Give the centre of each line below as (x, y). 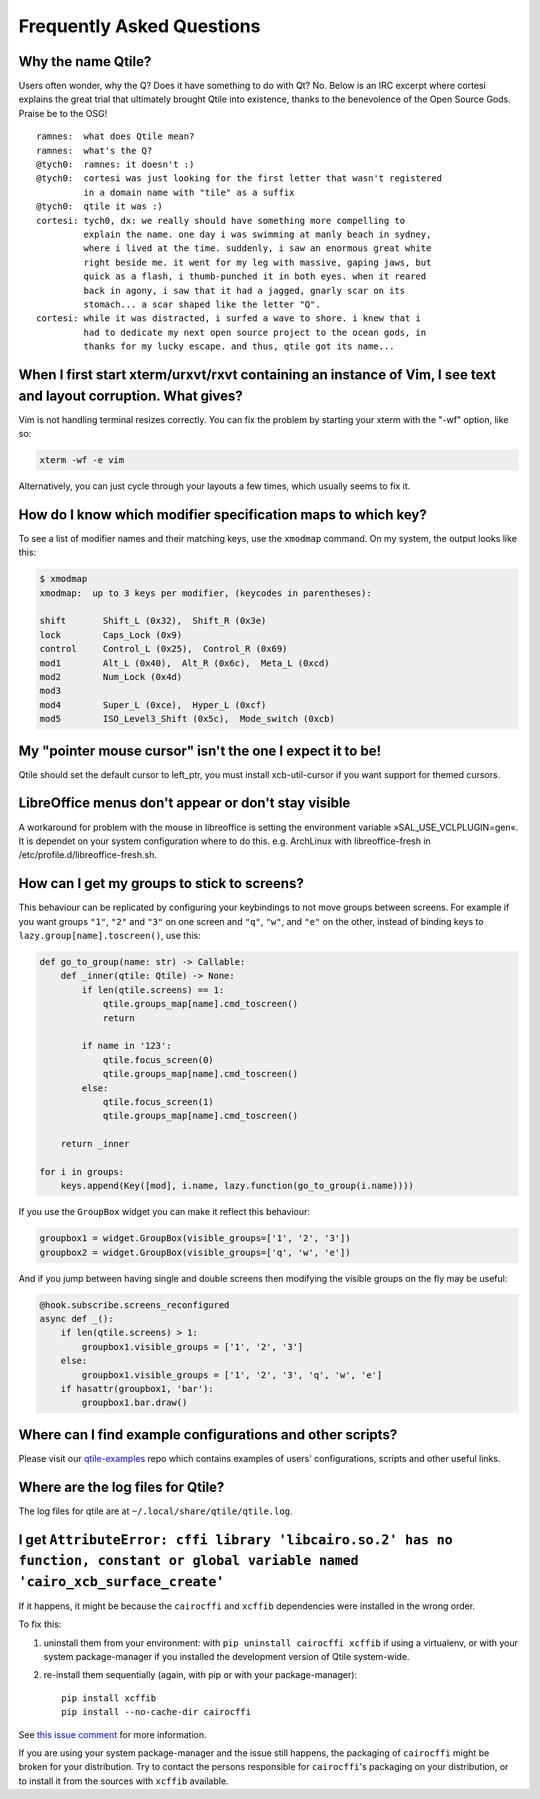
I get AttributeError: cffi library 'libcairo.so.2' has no (236, 1539)
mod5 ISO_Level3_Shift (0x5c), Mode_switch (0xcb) (187, 719)
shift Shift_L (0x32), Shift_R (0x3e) (153, 621)
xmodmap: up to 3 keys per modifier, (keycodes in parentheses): (205, 593)
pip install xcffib (109, 1698)
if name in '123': (126, 1046)
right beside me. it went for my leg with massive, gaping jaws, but (257, 262)
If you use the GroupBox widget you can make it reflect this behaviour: (164, 1212)
